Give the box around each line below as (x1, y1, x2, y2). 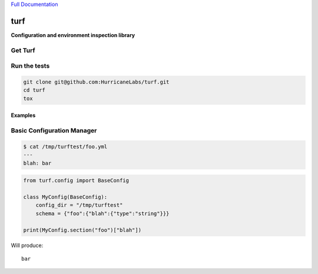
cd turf (23, 87, 45, 93)
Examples (11, 112, 36, 119)
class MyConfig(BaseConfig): (23, 194, 108, 201)
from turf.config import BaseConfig (23, 177, 130, 184)
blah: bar (23, 159, 52, 166)
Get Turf (11, 46, 35, 54)
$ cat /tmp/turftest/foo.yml (23, 143, 108, 150)
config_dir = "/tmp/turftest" (35, 202, 123, 209)
